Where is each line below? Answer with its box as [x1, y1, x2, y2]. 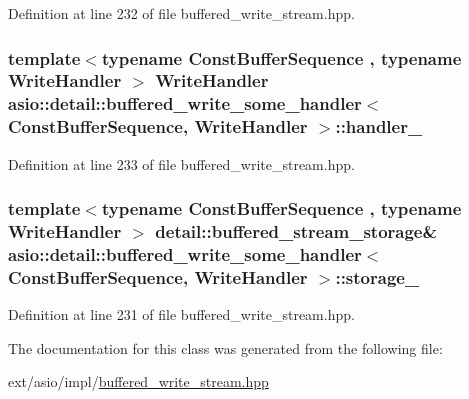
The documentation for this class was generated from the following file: [8, 337, 443, 358]
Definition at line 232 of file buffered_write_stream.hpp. [8, 3, 355, 23]
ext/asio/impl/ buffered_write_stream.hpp [8, 371, 269, 392]
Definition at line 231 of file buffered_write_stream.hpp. [8, 304, 355, 325]
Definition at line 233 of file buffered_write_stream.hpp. [8, 153, 355, 174]
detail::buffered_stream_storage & [155, 219, 438, 244]
